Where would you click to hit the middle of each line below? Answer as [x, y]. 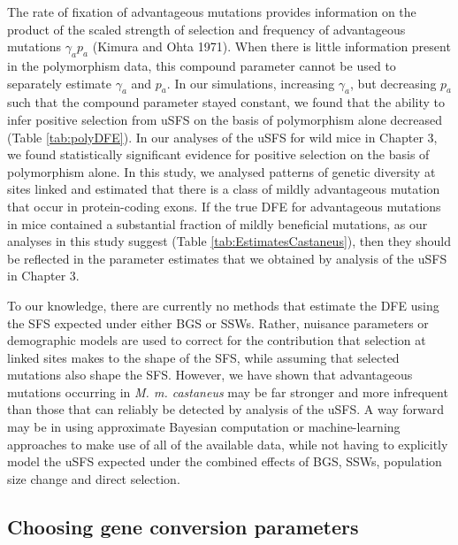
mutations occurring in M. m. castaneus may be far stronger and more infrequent [228, 391]
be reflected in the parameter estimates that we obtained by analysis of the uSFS [227, 258]
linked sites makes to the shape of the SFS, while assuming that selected [203, 357]
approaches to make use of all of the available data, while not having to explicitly [228, 444]
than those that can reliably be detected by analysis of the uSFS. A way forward [226, 409]
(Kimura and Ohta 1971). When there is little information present [271, 46]
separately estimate [60, 83]
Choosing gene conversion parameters [183, 526]
